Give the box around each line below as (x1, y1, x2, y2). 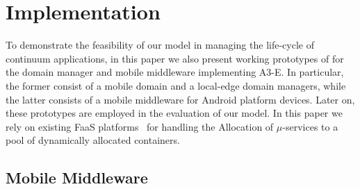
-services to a (282, 119, 338, 133)
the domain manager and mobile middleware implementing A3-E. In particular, (6, 65, 344, 79)
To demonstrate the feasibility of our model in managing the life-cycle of (6, 38, 314, 52)
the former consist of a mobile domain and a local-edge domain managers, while (6, 78, 346, 92)
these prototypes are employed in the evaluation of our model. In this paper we (6, 106, 343, 120)
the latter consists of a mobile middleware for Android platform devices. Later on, (6, 92, 355, 106)
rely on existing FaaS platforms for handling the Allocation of (6, 119, 274, 133)
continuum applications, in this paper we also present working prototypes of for (6, 51, 344, 65)
